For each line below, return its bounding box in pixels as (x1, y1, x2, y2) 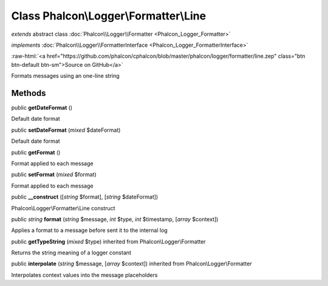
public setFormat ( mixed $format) (11, 171, 97, 179)
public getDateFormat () (11, 104, 73, 112)
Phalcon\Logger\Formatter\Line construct (11, 204, 115, 212)
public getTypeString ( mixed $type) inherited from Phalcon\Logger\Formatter (11, 237, 206, 245)
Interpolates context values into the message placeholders (11, 271, 158, 279)
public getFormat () (11, 149, 61, 156)
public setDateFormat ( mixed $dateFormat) (11, 126, 121, 134)
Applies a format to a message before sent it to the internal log (11, 226, 168, 234)
